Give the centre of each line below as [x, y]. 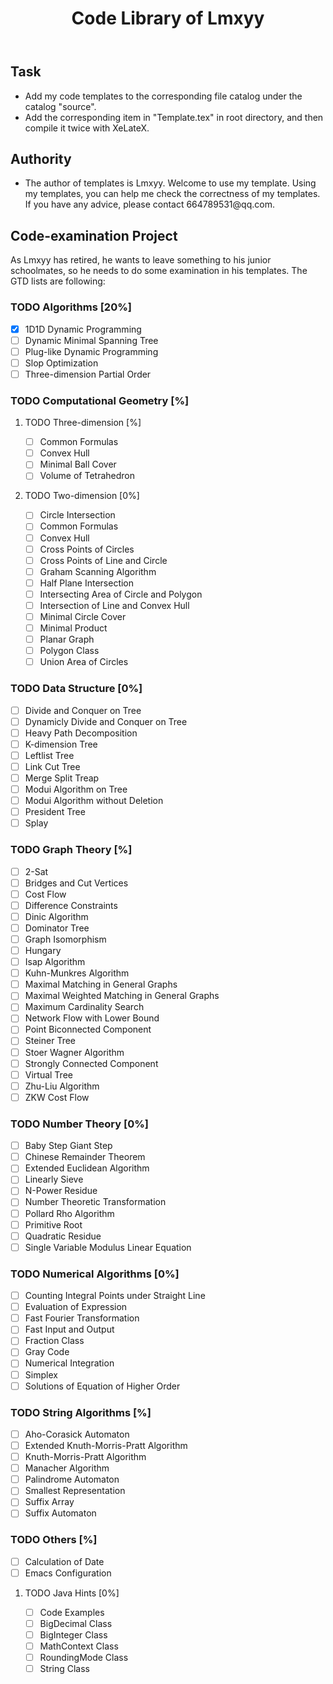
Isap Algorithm [55, 962]
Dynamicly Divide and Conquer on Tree [106, 721]
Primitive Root [53, 1224]
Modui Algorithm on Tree [76, 789]
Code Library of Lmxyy [168, 18]
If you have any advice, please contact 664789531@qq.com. [149, 204]
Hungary [43, 950]
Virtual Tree [48, 1074]
